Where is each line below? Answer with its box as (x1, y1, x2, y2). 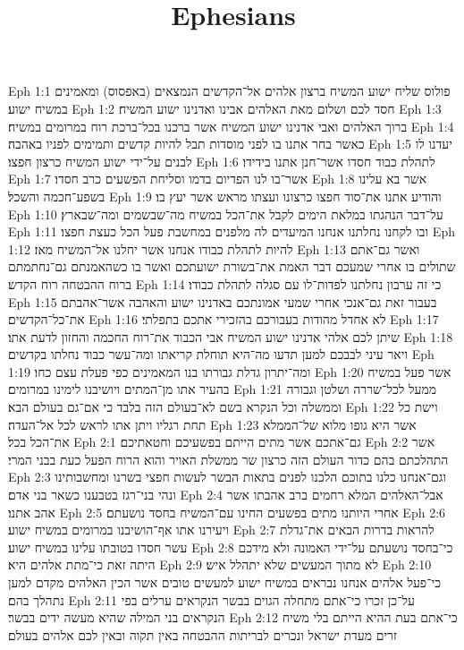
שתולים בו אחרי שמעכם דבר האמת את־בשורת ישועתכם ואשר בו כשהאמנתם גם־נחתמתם (8, 257, 456, 276)
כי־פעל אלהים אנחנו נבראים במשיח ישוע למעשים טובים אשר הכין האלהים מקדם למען (8, 573, 442, 591)
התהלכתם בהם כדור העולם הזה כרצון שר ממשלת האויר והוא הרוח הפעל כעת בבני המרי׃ (8, 449, 449, 468)
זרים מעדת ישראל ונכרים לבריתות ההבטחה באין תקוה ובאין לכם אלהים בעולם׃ (8, 625, 397, 644)
